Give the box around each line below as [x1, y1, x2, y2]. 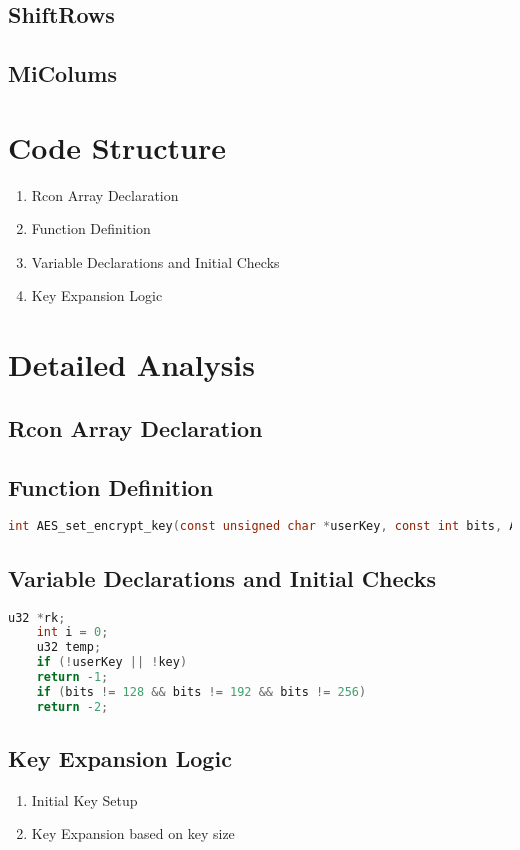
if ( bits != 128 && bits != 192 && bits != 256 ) [36, 684, 367, 699]
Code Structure [8, 126, 226, 167]
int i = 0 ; [36, 625, 109, 640]
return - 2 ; [36, 699, 109, 714]
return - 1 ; [36, 670, 109, 684]
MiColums [8, 58, 117, 89]
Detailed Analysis [8, 344, 256, 385]
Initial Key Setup [31, 789, 138, 810]
